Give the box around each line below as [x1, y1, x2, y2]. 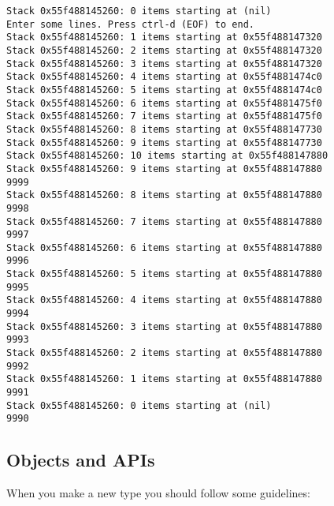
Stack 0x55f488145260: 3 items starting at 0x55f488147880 [6, 320, 322, 332]
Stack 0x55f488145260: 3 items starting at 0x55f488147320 [6, 58, 322, 69]
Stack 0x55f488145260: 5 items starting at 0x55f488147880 [6, 268, 322, 280]
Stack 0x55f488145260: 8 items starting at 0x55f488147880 [6, 189, 322, 201]
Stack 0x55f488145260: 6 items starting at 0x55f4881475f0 [6, 97, 322, 109]
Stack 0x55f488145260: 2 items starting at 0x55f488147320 [6, 44, 322, 56]
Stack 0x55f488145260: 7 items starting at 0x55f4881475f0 [6, 111, 322, 122]
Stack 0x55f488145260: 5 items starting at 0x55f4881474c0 [6, 84, 322, 96]
